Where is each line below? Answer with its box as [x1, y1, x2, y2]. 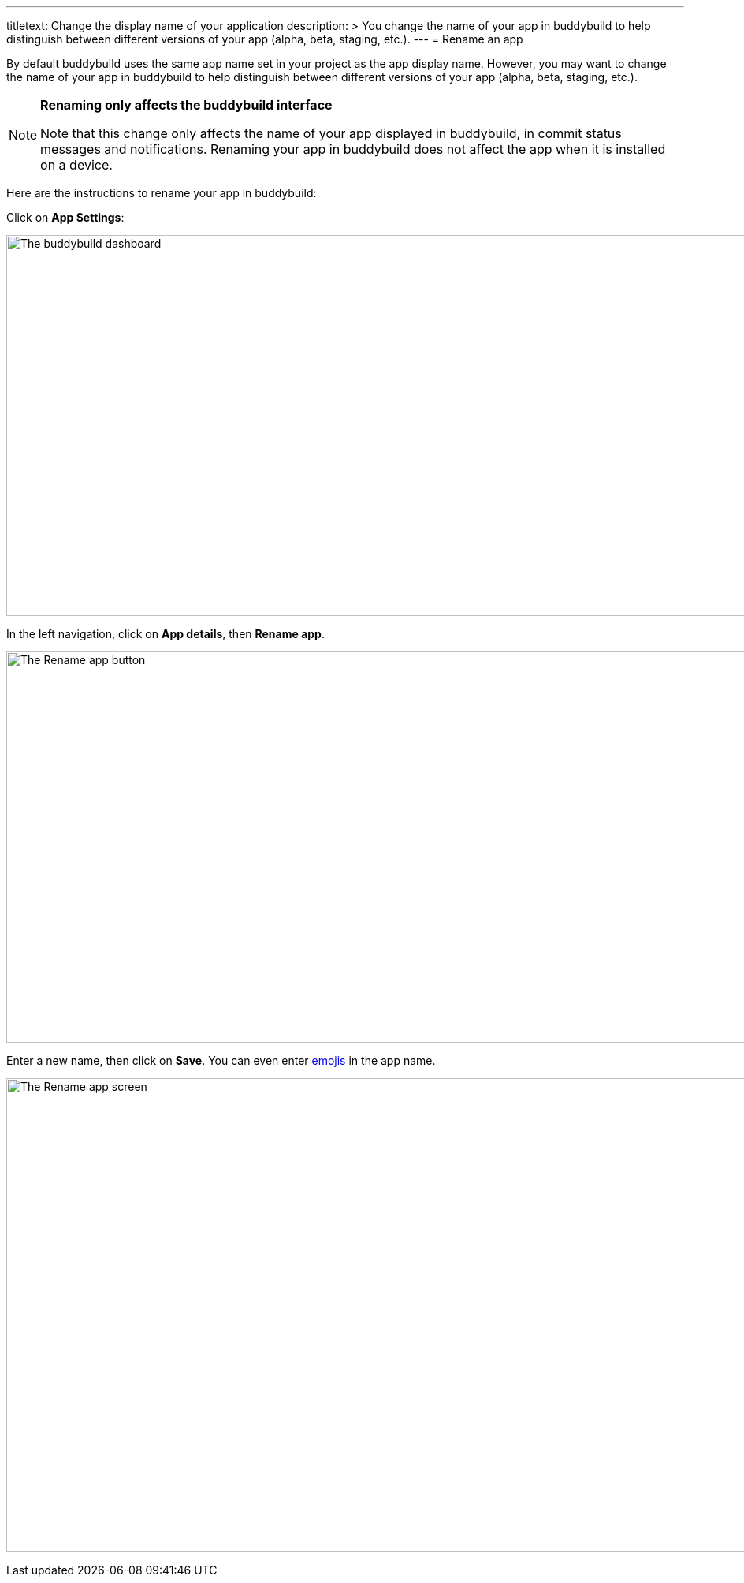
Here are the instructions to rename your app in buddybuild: [6, 186, 317, 200]
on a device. [40, 157, 113, 173]
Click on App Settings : [6, 211, 125, 224]
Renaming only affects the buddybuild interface [40, 97, 333, 113]
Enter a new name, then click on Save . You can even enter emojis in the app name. [6, 1054, 436, 1067]
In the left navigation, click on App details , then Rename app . [6, 627, 325, 640]
